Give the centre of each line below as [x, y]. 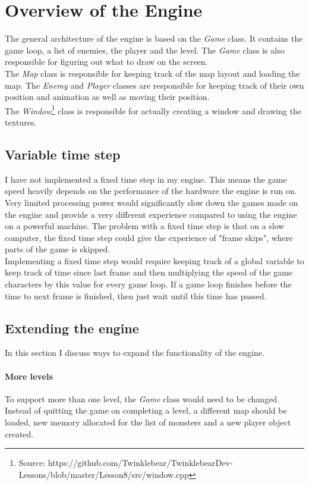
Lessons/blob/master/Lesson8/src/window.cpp [104, 474]
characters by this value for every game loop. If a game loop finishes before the [148, 284]
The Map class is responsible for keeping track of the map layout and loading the [152, 73]
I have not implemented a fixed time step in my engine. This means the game [146, 179]
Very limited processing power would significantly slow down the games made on [152, 202]
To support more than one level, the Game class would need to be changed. [142, 398]
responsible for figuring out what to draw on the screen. [106, 62]
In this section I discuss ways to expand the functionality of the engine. [135, 353]
